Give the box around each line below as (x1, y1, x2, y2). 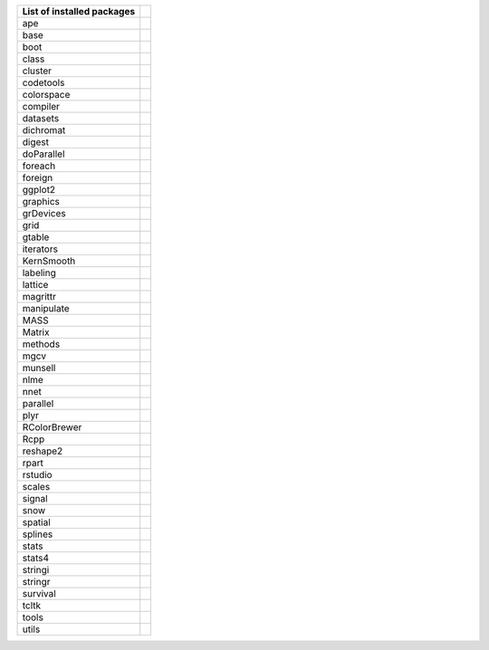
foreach (22, 159, 56, 172)
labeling (22, 267, 56, 279)
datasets (22, 112, 60, 124)
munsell (22, 362, 56, 374)
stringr (22, 576, 51, 588)
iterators (22, 243, 59, 255)
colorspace (22, 89, 71, 100)
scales (22, 481, 51, 492)
